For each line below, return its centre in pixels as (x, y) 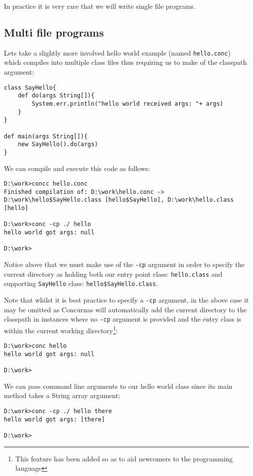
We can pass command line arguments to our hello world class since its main (118, 386)
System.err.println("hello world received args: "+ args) (128, 104)
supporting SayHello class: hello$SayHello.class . (81, 283)
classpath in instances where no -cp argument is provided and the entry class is (123, 319)
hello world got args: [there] (54, 419)
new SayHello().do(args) (58, 144)
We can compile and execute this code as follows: (77, 168)
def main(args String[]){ (46, 136)
